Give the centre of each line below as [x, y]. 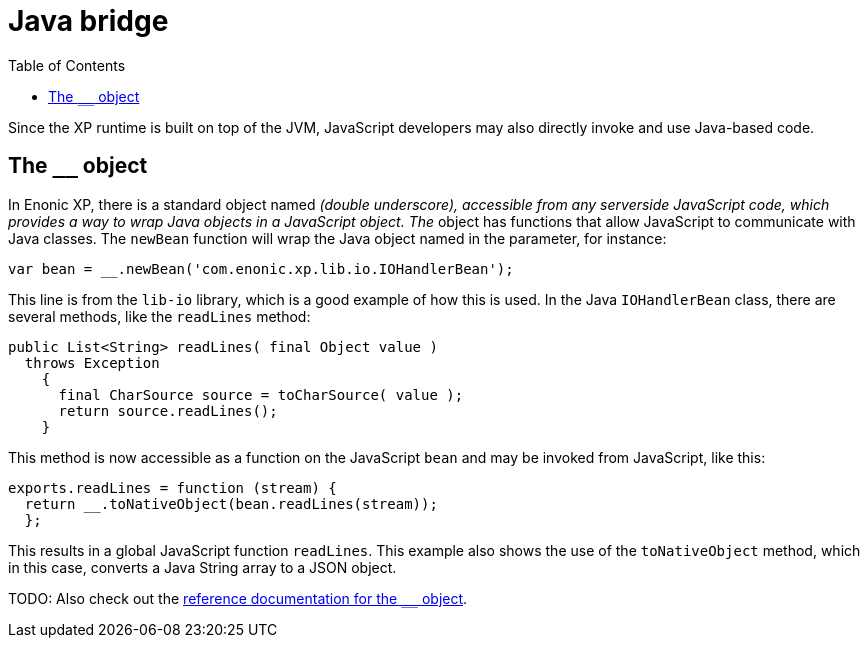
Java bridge [88, 21]
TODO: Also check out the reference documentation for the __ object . [238, 598]
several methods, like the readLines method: [159, 316]
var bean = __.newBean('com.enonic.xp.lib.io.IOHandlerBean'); [261, 268]
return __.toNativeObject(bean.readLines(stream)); [231, 503]
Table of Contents [67, 65]
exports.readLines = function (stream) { [172, 487]
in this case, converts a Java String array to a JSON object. [202, 567]
